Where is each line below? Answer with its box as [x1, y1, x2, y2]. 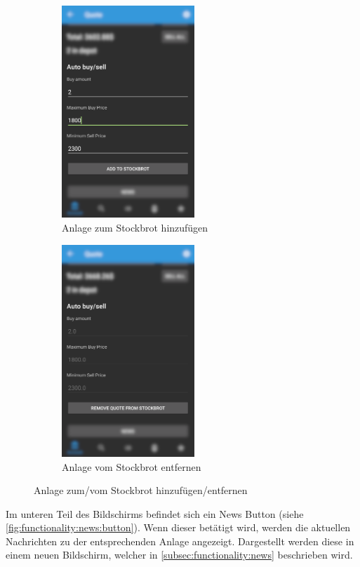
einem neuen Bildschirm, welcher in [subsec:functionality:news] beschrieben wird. [6, 547, 353, 562]
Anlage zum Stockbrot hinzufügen [62, 220, 208, 234]
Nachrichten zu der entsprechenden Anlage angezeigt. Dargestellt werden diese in [6, 533, 354, 548]
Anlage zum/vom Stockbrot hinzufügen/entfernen [34, 483, 248, 498]
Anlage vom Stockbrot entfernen [62, 459, 201, 474]
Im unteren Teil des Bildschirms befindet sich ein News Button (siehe [6, 506, 304, 521]
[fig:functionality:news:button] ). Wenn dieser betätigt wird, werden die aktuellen [6, 520, 351, 535]
